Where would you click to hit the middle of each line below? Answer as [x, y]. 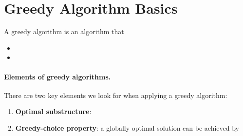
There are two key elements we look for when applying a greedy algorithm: [116, 95]
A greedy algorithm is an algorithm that [64, 31]
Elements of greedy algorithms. [57, 76]
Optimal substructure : [53, 111]
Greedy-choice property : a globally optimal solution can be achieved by [127, 127]
